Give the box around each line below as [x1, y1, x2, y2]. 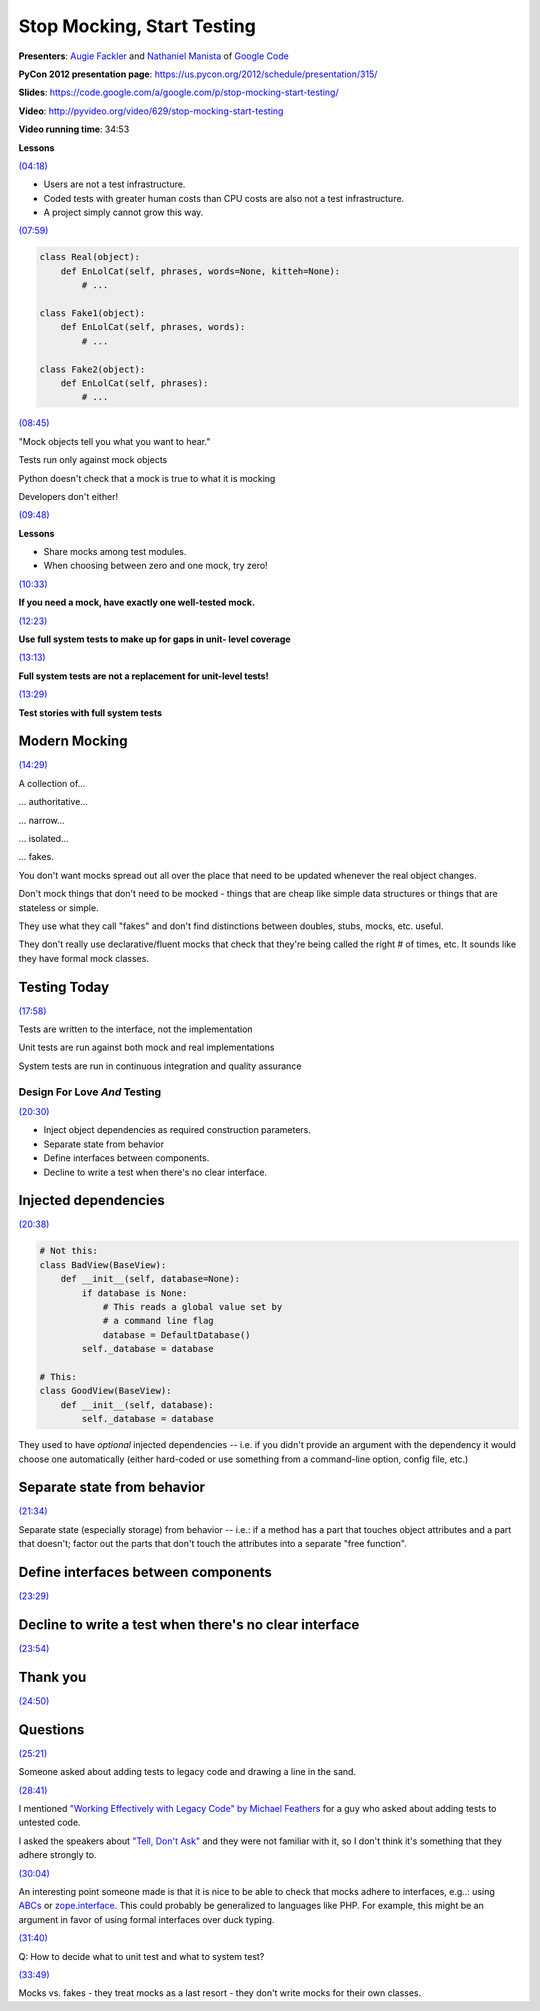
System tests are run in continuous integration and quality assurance [18, 1060, 302, 1072]
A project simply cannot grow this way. [43, 206, 204, 219]
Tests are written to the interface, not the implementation [18, 1023, 254, 1035]
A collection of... [18, 777, 86, 789]
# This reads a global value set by [102, 1301, 283, 1313]
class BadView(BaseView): [39, 1259, 167, 1270]
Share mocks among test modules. [43, 546, 187, 558]
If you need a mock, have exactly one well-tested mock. [18, 596, 255, 609]
